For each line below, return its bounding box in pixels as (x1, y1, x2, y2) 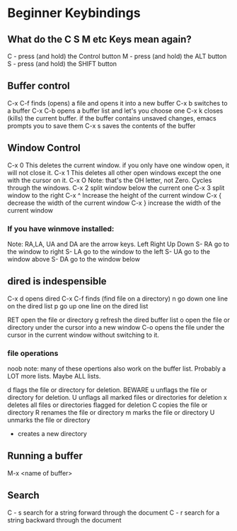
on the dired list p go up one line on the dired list (7, 301, 149, 310)
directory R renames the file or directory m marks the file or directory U (7, 408, 215, 417)
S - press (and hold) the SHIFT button (7, 60, 117, 68)
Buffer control (7, 80, 71, 92)
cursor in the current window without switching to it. (7, 330, 159, 339)
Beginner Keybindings (7, 5, 141, 21)
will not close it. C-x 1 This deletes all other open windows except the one (7, 168, 221, 177)
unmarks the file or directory (7, 416, 91, 425)
